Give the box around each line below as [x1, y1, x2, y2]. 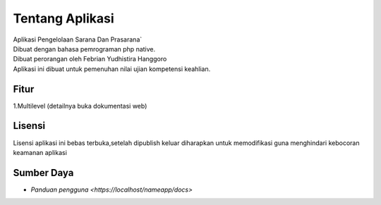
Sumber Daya [13, 166, 74, 179]
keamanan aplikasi [13, 148, 67, 156]
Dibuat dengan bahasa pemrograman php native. [13, 44, 156, 53]
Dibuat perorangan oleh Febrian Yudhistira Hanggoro [13, 55, 167, 63]
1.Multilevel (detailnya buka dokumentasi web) [13, 101, 147, 110]
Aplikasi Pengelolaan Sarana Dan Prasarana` [13, 35, 143, 44]
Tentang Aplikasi [13, 11, 114, 26]
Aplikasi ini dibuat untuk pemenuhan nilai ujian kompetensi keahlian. [13, 64, 211, 73]
